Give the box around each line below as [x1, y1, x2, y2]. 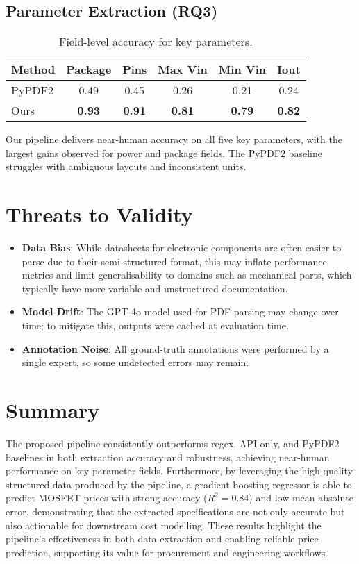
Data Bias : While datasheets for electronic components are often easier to [22, 240, 342, 255]
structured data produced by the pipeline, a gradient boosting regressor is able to [6, 476, 352, 491]
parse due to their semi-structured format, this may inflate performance [22, 254, 327, 268]
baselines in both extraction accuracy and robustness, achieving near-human [6, 449, 330, 464]
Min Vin [218, 61, 267, 78]
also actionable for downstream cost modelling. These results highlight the [6, 517, 322, 532]
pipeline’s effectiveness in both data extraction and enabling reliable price [6, 531, 319, 546]
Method [11, 61, 56, 78]
